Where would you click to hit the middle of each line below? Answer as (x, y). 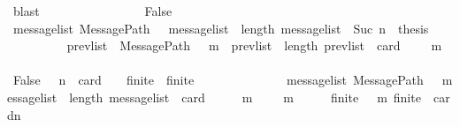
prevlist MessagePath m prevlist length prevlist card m (254, 45)
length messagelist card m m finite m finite (245, 97)
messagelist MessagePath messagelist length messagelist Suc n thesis (221, 28)
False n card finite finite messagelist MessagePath (218, 80)
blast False (92, 11)
